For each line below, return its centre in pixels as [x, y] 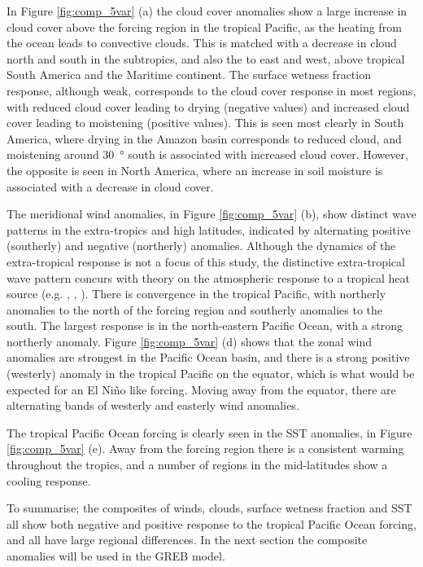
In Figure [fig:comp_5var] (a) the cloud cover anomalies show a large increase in [207, 11]
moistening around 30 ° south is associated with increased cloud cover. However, [207, 154]
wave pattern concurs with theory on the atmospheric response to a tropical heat [208, 277]
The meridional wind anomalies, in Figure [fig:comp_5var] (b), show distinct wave [211, 214]
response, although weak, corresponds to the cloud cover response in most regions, [211, 90]
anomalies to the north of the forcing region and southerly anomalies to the [195, 309]
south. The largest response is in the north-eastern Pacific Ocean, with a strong [205, 325]
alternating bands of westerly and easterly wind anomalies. [153, 405]
